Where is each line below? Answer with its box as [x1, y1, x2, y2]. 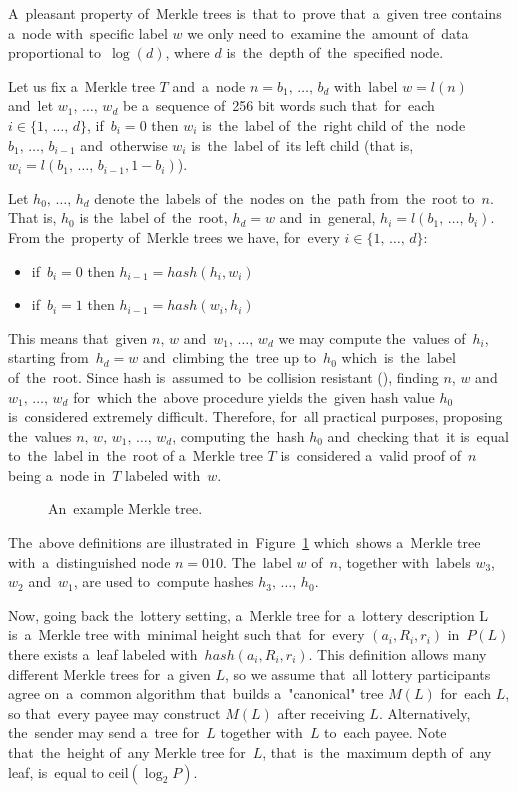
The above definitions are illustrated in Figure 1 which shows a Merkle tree [8, 532, 481, 553]
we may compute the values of [278, 327, 466, 348]
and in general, [279, 207, 376, 228]
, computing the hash [172, 425, 305, 446]
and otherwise [80, 134, 168, 155]
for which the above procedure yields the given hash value [73, 386, 435, 407]
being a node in [8, 464, 106, 485]
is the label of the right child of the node [202, 114, 466, 135]
